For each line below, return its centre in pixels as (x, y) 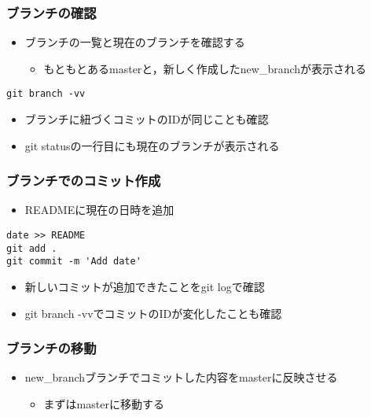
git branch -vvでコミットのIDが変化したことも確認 (153, 313)
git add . (32, 248)
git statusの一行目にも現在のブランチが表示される (152, 145)
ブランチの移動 (51, 348)
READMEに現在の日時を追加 (99, 210)
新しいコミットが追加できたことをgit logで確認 (145, 287)
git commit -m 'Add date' (74, 262)
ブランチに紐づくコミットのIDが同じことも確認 (147, 119)
